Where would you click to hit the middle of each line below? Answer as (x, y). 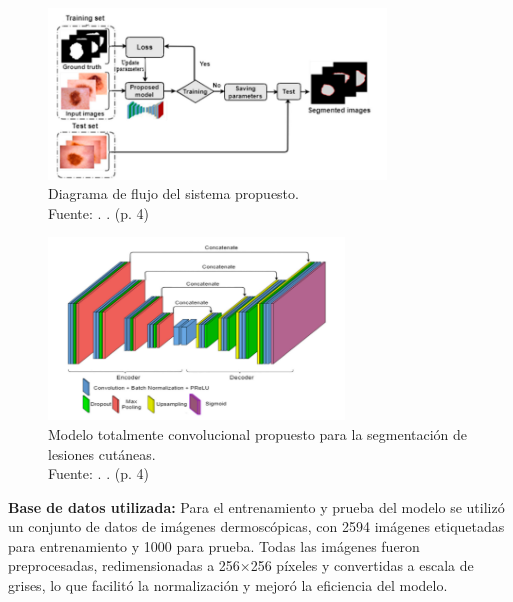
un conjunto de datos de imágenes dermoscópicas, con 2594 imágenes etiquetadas (256, 526)
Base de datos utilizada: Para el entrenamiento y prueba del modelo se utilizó (256, 506)
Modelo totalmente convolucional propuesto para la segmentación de (258, 433)
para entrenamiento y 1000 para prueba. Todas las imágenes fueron (214, 545)
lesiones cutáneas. (102, 453)
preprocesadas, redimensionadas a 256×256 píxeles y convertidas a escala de (241, 565)
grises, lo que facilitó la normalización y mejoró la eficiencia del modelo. (228, 585)
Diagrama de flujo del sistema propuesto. (173, 193)
